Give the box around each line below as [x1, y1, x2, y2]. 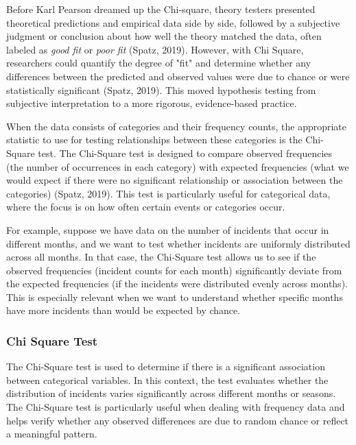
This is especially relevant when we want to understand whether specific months [6, 289, 343, 304]
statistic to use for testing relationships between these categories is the [6, 132, 302, 147]
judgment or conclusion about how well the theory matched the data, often [6, 29, 322, 43]
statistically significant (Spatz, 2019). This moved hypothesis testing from [6, 82, 316, 97]
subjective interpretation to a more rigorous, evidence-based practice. [6, 96, 297, 110]
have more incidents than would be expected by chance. [6, 303, 241, 317]
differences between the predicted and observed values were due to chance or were [6, 69, 350, 83]
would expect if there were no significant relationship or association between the [6, 173, 343, 187]
